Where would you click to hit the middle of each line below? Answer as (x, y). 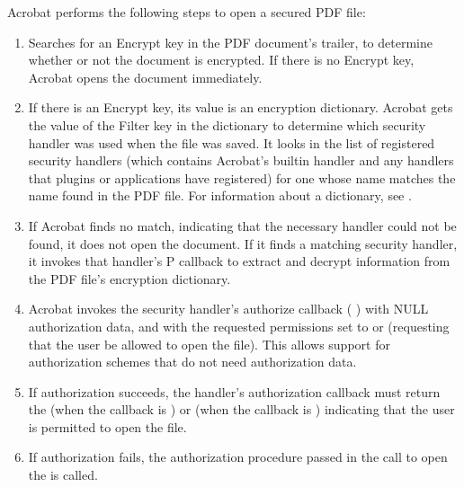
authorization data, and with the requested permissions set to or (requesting (239, 326)
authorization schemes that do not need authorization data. (192, 362)
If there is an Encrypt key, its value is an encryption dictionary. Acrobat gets (241, 107)
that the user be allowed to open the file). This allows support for (209, 344)
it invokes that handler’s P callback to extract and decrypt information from (239, 261)
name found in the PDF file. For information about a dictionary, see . (220, 195)
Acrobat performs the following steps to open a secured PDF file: (187, 12)
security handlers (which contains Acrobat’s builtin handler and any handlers (241, 160)
